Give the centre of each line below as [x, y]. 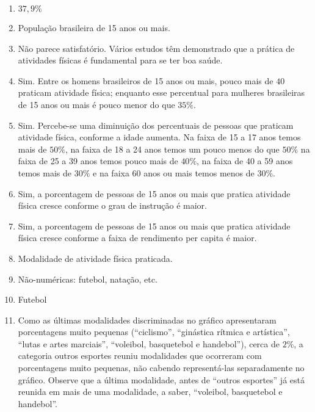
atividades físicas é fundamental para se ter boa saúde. [120, 60]
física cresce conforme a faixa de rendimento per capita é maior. [137, 238]
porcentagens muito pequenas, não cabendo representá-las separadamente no [161, 368]
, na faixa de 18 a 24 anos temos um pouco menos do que [172, 149]
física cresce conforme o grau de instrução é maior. [112, 205]
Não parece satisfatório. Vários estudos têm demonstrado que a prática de [156, 48]
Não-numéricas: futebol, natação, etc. [88, 279]
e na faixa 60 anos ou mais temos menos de [174, 172]
